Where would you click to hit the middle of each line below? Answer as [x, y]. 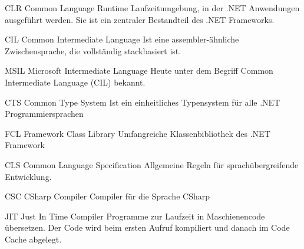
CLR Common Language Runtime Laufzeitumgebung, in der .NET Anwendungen [152, 8]
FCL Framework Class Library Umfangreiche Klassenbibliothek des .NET [138, 133]
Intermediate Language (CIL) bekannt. [75, 82]
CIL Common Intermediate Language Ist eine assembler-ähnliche [122, 39]
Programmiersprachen [44, 114]
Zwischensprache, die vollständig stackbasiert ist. [93, 50]
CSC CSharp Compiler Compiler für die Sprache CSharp [107, 196]
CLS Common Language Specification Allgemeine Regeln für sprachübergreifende [152, 164]
